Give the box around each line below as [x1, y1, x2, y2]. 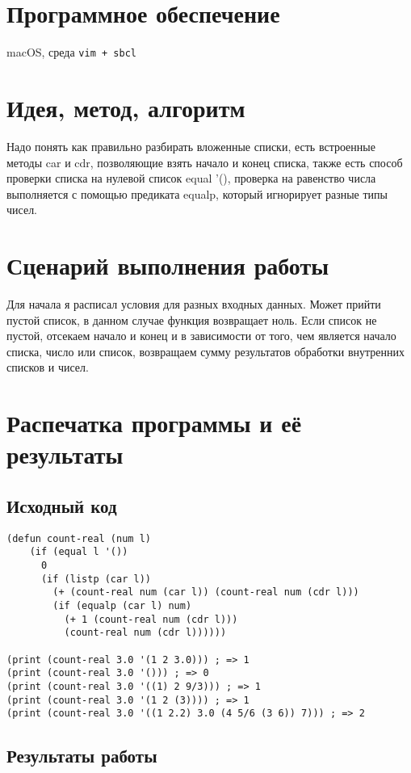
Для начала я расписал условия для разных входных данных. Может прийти [6, 296, 381, 312]
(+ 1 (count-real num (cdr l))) [64, 613, 238, 625]
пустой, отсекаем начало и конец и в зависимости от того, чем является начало [6, 327, 396, 344]
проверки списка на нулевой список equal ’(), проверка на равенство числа [6, 170, 376, 187]
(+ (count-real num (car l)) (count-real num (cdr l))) [52, 586, 359, 599]
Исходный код [6, 493, 117, 518]
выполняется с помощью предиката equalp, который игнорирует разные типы [6, 185, 388, 202]
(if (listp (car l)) [40, 573, 151, 585]
